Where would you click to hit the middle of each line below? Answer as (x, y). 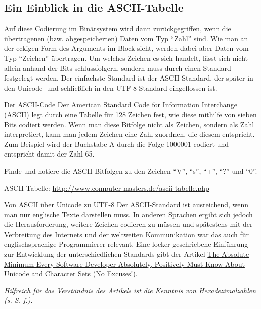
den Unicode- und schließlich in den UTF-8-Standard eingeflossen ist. (111, 87)
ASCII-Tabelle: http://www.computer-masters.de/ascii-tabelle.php (107, 187)
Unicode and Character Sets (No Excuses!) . (71, 274)
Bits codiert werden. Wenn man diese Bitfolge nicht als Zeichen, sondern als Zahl (129, 124)
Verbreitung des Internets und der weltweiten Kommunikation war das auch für (126, 234)
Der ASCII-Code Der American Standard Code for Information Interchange (121, 104)
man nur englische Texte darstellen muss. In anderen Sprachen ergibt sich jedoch (128, 214)
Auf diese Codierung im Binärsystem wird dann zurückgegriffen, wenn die (118, 28)
